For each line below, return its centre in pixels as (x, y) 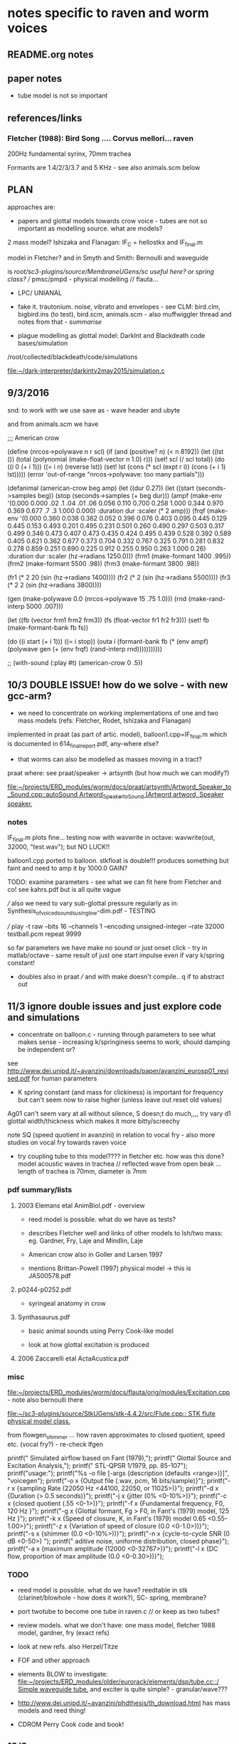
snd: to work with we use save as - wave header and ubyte (94, 410)
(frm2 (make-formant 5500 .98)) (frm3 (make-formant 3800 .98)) (103, 563)
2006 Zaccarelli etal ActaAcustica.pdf (73, 1358)
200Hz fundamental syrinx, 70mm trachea (69, 154)
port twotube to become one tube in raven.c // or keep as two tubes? (119, 1612)
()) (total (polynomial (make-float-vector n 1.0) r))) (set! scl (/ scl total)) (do (116, 459)
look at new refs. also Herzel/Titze (68, 1647)
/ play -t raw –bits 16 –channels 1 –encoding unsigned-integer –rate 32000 (116, 926)
